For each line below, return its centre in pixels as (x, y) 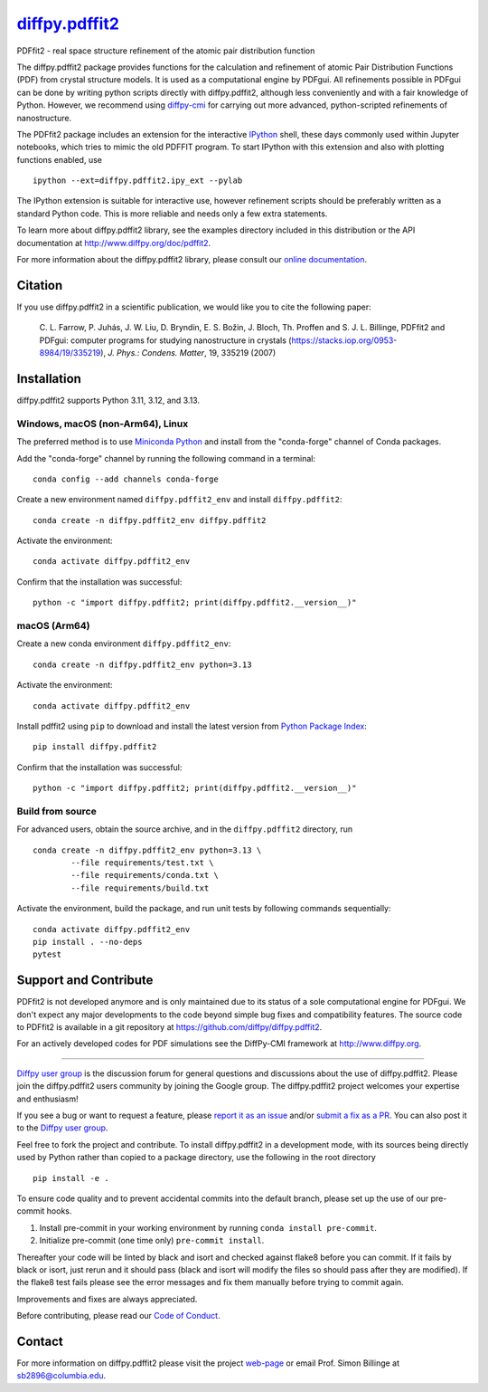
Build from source (56, 811)
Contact (40, 1341)
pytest (47, 954)
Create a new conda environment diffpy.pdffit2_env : (124, 644)
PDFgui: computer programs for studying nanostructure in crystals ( (165, 340)
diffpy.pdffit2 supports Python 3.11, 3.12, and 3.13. (108, 400)
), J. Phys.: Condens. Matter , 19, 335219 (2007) (188, 353)
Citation (40, 285)
